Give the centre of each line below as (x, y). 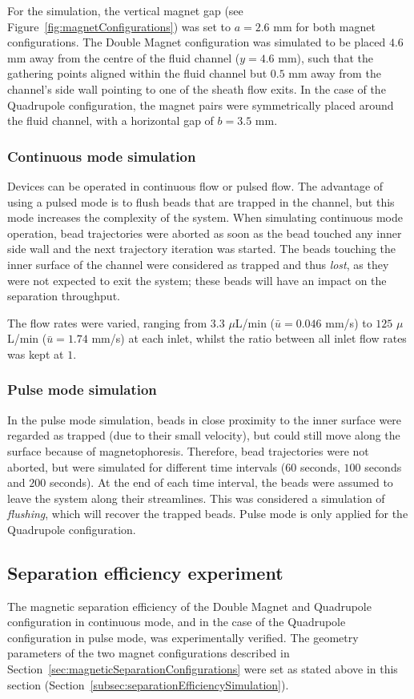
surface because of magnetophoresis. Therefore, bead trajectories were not (188, 450)
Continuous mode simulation (102, 156)
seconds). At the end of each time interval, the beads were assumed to (221, 482)
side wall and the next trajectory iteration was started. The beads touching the (202, 249)
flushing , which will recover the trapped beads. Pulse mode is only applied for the (208, 514)
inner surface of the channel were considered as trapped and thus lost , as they (198, 264)
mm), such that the (326, 57)
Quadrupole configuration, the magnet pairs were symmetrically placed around (201, 104)
